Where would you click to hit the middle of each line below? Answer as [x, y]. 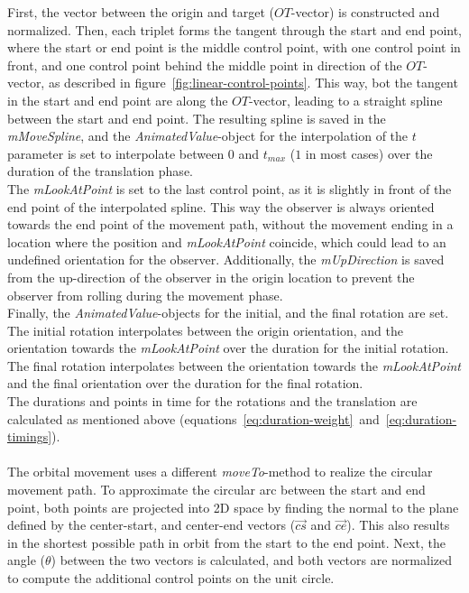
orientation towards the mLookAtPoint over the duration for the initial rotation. [228, 348]
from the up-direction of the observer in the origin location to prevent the [211, 277]
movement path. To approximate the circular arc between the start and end [216, 490]
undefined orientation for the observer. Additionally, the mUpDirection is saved [226, 259]
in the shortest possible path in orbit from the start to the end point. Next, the [226, 542]
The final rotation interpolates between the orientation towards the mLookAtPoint [234, 365]
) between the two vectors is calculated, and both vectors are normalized [252, 560]
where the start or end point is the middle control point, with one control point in [234, 47]
